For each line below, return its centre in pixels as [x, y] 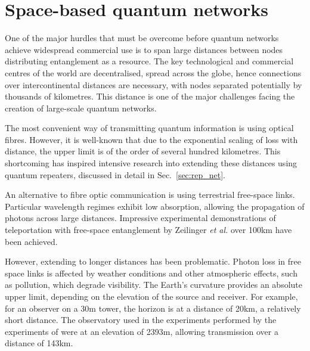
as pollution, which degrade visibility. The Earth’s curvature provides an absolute [154, 285]
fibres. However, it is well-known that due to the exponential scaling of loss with [151, 139]
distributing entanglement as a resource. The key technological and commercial [149, 61]
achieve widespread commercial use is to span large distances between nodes [144, 49]
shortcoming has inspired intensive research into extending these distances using [151, 163]
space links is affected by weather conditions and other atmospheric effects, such [151, 273]
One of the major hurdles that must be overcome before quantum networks [142, 38]
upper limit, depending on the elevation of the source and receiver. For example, [151, 296]
